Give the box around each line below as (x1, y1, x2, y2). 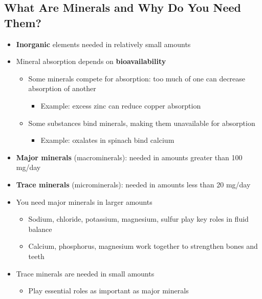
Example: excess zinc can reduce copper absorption (40, 100, 201, 111)
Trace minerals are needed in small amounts (16, 268, 155, 279)
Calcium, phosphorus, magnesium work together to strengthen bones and (28, 241, 258, 251)
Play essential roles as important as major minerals (28, 285, 189, 296)
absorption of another (28, 83, 96, 94)
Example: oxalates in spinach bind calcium (40, 135, 174, 145)
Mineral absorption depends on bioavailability (16, 56, 166, 67)
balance (28, 223, 52, 234)
